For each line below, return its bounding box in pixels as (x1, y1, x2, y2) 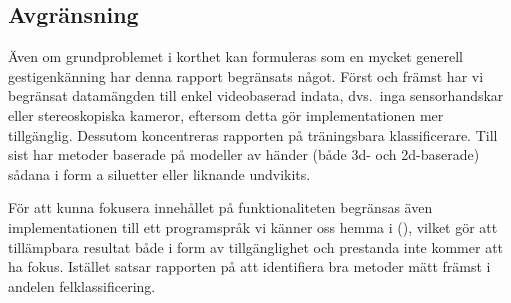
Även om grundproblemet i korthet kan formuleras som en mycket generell (8, 46, 463, 67)
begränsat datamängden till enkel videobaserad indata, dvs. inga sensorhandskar (8, 85, 504, 106)
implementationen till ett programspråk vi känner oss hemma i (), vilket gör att (8, 216, 498, 237)
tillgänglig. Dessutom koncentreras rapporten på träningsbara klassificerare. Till (8, 124, 498, 145)
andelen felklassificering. (8, 275, 156, 296)
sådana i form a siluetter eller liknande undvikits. (8, 163, 311, 184)
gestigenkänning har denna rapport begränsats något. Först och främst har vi (8, 65, 484, 86)
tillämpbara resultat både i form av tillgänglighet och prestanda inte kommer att (8, 236, 504, 257)
